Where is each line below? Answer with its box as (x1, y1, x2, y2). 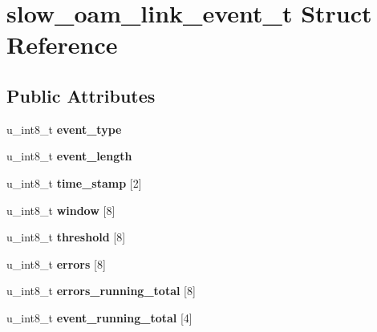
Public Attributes (6, 83, 156, 107)
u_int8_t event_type (6, 120, 122, 137)
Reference (6, 28, 118, 61)
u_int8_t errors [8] (6, 255, 106, 272)
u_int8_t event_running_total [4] (6, 309, 193, 326)
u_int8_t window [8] (6, 201, 116, 218)
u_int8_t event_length (6, 148, 132, 164)
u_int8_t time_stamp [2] (6, 174, 142, 191)
